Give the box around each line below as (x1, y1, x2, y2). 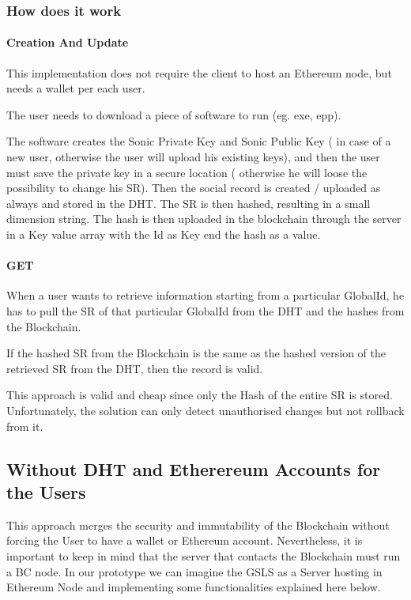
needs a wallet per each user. (6, 80, 145, 96)
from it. (6, 417, 43, 434)
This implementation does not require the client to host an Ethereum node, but (6, 64, 392, 81)
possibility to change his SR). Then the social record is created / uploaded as (6, 179, 381, 196)
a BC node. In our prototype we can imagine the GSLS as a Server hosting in (6, 563, 383, 579)
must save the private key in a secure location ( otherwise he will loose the (6, 164, 368, 180)
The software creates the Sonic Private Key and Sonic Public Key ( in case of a (6, 133, 391, 149)
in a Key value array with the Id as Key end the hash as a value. (6, 225, 321, 242)
